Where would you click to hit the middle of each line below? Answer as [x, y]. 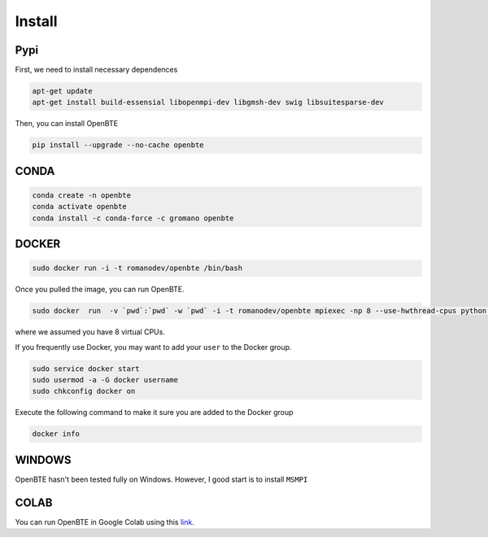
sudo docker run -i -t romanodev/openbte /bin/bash [137, 268]
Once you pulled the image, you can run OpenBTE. [100, 290]
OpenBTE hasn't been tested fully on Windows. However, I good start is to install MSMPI [161, 479]
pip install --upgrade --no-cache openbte [118, 145]
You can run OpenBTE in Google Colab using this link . [105, 522]
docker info [56, 434]
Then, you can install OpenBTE [66, 124]
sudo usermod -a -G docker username [105, 380]
